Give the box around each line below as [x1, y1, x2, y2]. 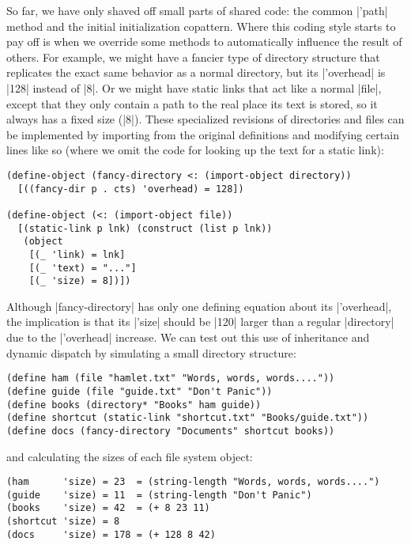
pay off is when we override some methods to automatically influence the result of [6, 33, 402, 50]
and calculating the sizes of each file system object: [6, 448, 253, 464]
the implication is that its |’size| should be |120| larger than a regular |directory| [6, 313, 394, 330]
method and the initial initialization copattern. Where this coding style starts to [6, 17, 396, 34]
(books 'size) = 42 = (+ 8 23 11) [6, 502, 210, 514]
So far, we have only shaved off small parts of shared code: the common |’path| [6, 2, 388, 18]
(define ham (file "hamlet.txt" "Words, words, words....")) [6, 373, 335, 384]
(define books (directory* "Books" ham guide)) [6, 399, 262, 411]
